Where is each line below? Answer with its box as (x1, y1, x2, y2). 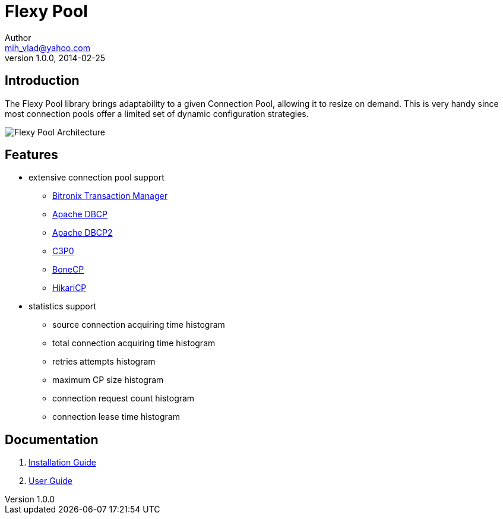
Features (5, 147, 58, 163)
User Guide (29, 476, 73, 486)
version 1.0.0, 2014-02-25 (5, 52, 106, 63)
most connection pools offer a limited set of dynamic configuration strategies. (5, 108, 309, 119)
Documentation (5, 432, 99, 447)
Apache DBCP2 (52, 227, 113, 238)
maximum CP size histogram (52, 375, 164, 385)
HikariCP (52, 283, 87, 293)
